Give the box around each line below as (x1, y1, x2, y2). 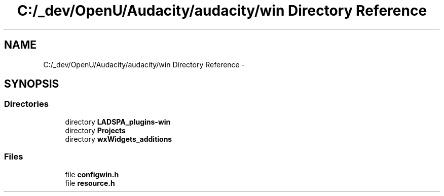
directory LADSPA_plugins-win (65, 117, 171, 126)
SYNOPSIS (4, 77, 59, 91)
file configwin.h (65, 170, 119, 179)
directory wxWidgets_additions (65, 134, 172, 143)
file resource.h (65, 178, 115, 187)
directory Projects (65, 126, 126, 135)
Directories (4, 99, 49, 109)
